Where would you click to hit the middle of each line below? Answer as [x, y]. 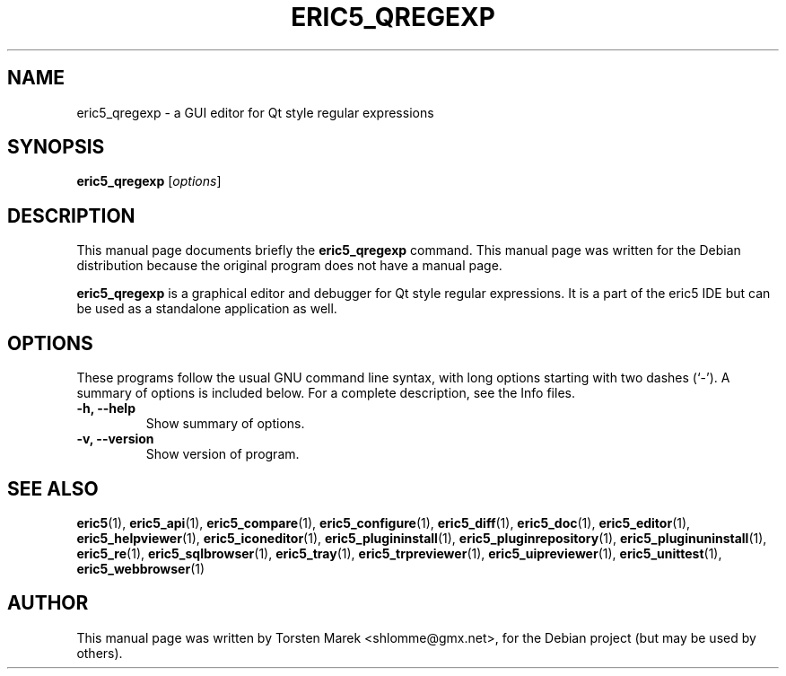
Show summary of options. [225, 424]
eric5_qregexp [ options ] [149, 181]
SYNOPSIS [56, 147]
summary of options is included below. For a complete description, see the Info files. [326, 393]
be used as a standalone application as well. [207, 309]
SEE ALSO [53, 488]
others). [100, 653]
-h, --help [106, 408]
